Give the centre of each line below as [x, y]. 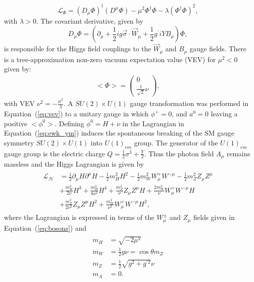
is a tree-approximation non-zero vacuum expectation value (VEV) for [110, 59]
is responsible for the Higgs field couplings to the [78, 49]
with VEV [19, 103]
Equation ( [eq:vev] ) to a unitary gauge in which [76, 114]
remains [238, 153]
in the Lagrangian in [153, 123]
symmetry [19, 142]
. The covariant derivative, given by [90, 20]
